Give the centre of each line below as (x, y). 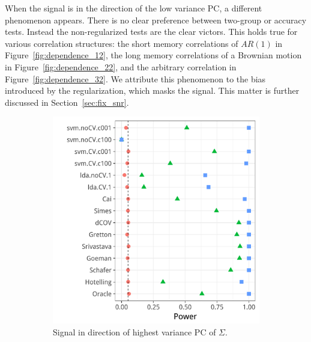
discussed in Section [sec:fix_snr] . (67, 102)
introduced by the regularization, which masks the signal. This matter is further (152, 90)
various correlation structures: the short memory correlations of (122, 43)
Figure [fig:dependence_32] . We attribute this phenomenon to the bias (135, 78)
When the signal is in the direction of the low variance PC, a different (134, 8)
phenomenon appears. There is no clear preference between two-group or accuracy (156, 20)
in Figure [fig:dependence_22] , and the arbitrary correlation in (121, 66)
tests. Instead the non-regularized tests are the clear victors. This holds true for (151, 32)
